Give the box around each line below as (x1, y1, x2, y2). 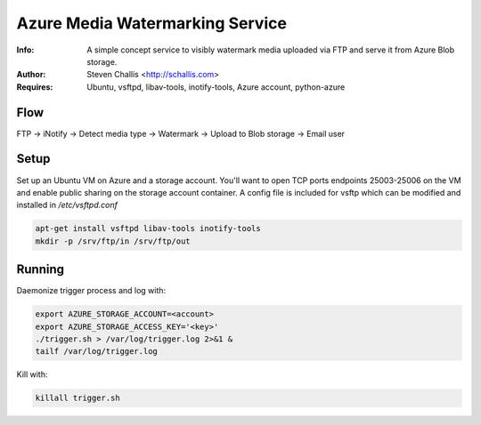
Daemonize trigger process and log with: (16, 285, 167, 296)
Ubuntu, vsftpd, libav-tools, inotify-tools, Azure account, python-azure (86, 81, 346, 92)
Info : (16, 44, 35, 55)
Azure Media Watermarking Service (16, 13, 287, 33)
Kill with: (16, 369, 48, 380)
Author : (16, 69, 46, 80)
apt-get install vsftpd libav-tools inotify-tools (35, 223, 262, 234)
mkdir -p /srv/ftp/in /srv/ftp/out (35, 236, 191, 246)
